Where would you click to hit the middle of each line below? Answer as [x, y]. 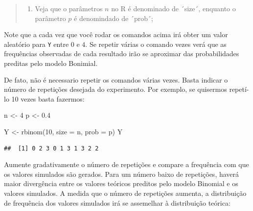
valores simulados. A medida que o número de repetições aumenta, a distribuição [125, 193]
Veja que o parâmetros [69, 8]
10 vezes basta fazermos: [48, 98]
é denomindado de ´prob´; [114, 18]
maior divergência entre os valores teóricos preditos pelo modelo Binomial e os [121, 183]
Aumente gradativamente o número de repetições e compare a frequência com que [126, 164]
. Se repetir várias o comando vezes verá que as [156, 44]
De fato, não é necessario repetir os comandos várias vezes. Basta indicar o [116, 79]
